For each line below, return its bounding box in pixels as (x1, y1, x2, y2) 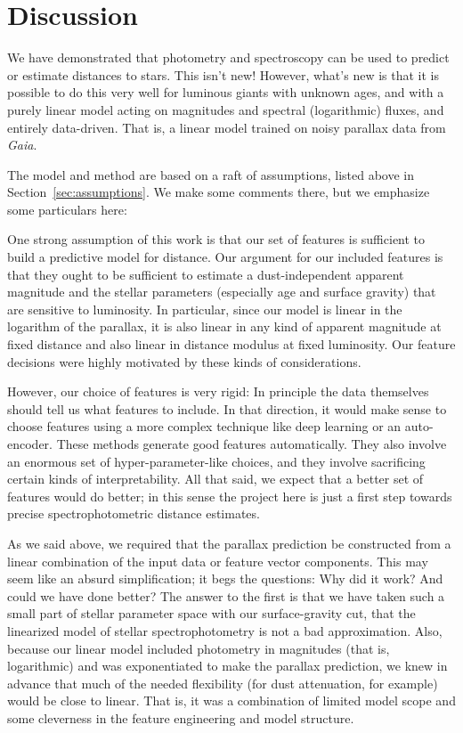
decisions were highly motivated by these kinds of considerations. (7, 352, 361, 371)
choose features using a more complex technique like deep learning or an (7, 417, 402, 436)
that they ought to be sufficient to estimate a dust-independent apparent (7, 265, 404, 283)
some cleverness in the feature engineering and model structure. (7, 708, 354, 727)
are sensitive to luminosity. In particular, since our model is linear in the (7, 299, 402, 318)
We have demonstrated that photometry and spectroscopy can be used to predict (7, 48, 450, 67)
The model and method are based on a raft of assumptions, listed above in (7, 165, 415, 183)
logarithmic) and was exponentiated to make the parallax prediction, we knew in (7, 656, 448, 675)
